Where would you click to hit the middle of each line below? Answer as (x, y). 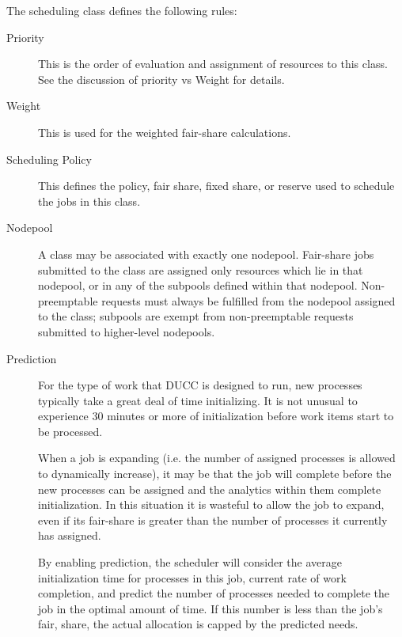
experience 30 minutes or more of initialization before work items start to (216, 416)
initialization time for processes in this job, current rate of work (192, 577)
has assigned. (70, 535)
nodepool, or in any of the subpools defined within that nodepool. (198, 285)
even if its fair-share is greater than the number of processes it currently (213, 519)
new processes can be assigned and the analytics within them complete (210, 489)
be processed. (70, 431)
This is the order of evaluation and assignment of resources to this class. (213, 64)
